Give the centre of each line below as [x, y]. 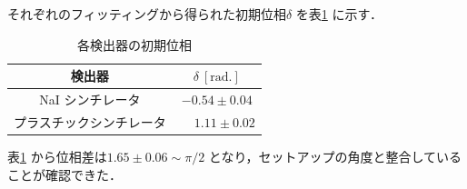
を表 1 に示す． [339, 14]
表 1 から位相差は [57, 156]
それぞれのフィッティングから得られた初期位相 [147, 14]
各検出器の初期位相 [134, 44]
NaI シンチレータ [90, 99]
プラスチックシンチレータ [90, 121]
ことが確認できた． [65, 174]
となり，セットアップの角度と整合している [335, 156]
